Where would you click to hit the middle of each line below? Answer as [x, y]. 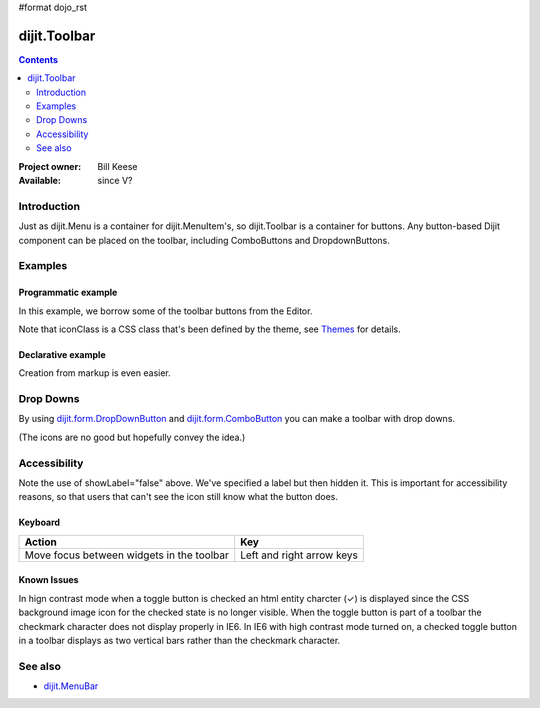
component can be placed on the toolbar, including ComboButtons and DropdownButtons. [204, 240]
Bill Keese [117, 166]
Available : [40, 181]
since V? [115, 181]
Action [40, 542]
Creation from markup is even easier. [95, 373]
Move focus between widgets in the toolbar [126, 555]
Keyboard [39, 522]
